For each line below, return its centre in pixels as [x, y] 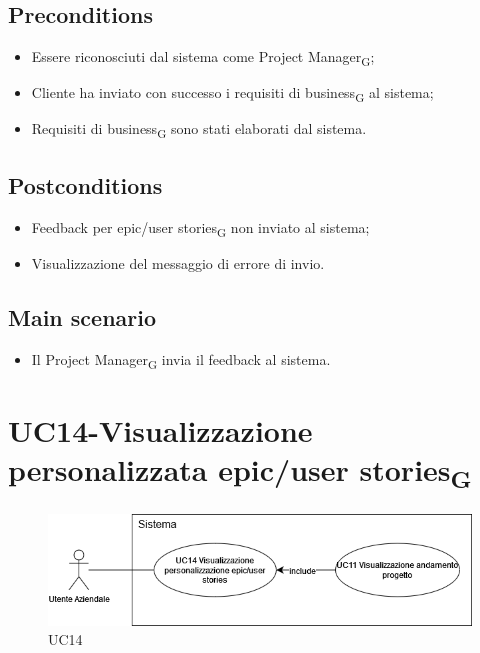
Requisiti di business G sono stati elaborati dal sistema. [199, 130]
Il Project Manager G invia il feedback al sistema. [181, 360]
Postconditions [85, 184]
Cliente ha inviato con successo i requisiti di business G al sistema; [232, 94]
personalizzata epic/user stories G [240, 472]
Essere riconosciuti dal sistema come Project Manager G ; [203, 57]
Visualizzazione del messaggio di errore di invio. [178, 262]
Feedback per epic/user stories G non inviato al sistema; [200, 228]
